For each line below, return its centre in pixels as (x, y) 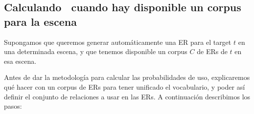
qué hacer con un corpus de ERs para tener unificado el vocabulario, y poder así (125, 86)
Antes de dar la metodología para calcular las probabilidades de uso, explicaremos (127, 77)
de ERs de (212, 51)
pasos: (13, 106)
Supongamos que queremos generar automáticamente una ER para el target (118, 42)
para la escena (40, 21)
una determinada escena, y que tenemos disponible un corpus (96, 51)
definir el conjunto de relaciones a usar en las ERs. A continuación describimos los (127, 96)
